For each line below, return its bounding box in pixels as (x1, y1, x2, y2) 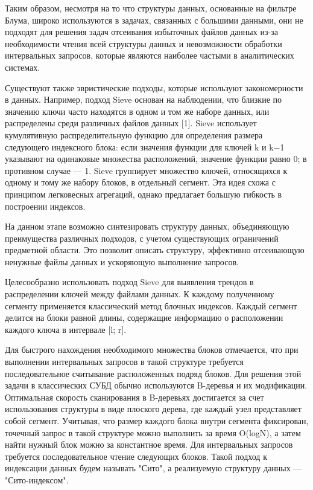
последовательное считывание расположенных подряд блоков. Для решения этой (5, 367, 302, 379)
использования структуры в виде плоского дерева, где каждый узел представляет (5, 402, 302, 415)
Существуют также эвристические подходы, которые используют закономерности (5, 81, 303, 94)
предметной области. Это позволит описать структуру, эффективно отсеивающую (5, 243, 305, 256)
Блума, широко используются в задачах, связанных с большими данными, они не (5, 13, 303, 26)
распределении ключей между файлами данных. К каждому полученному (5, 288, 274, 300)
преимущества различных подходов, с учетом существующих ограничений (5, 231, 279, 244)
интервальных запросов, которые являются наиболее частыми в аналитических (5, 49, 294, 62)
